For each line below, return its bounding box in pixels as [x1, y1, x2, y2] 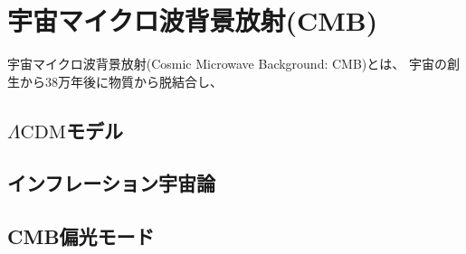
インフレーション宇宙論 [7, 169, 215, 197]
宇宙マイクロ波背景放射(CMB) [7, 2, 378, 39]
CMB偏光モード [7, 222, 155, 250]
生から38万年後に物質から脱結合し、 [7, 71, 223, 90]
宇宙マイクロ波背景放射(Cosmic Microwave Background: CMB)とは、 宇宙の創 [7, 54, 460, 73]
